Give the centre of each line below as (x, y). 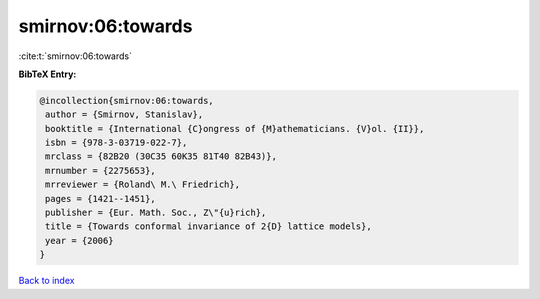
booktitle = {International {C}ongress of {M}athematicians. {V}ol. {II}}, (235, 128)
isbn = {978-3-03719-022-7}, (116, 143)
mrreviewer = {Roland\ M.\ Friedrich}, (142, 184)
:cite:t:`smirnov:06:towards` (75, 56)
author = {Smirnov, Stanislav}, (124, 114)
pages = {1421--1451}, (101, 198)
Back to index (46, 281)
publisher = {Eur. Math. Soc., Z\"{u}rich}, (156, 213)
